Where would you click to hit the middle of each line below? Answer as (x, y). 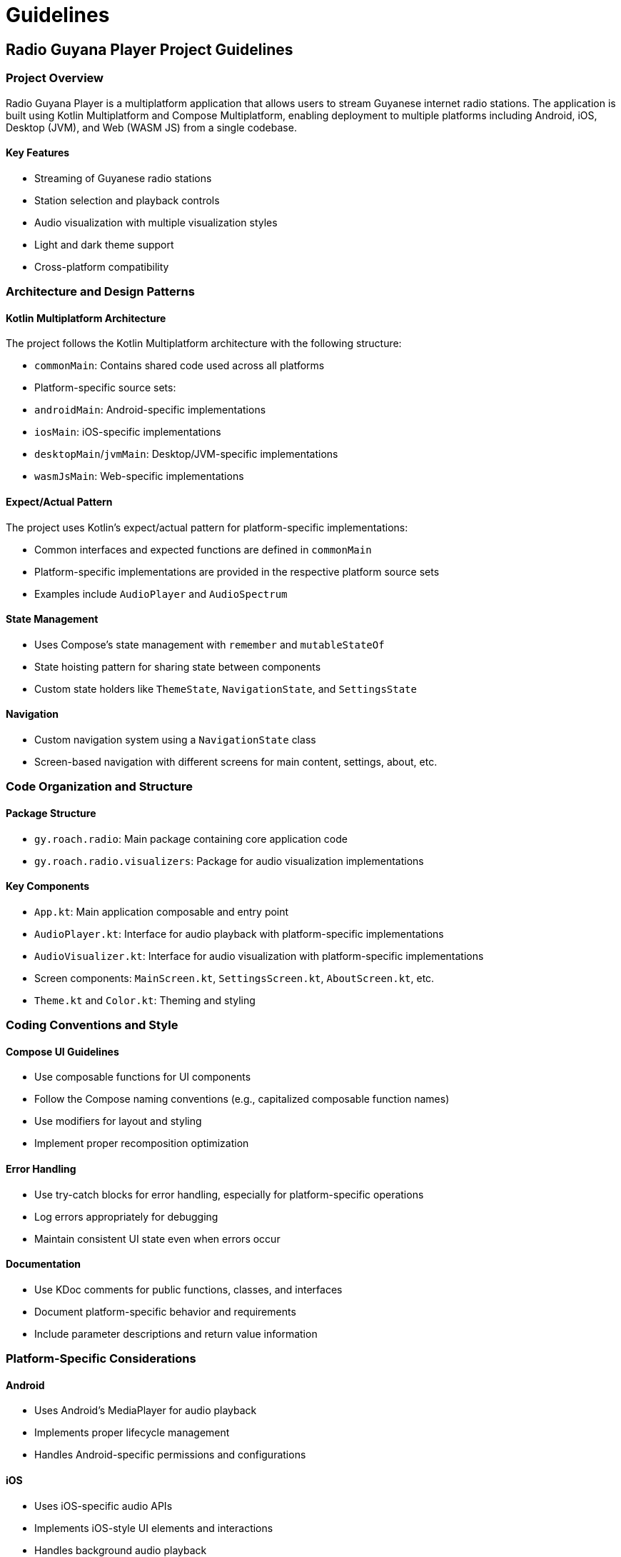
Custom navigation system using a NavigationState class (175, 740)
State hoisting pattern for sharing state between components (178, 666)
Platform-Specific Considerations (101, 1359)
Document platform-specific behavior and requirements (165, 1311)
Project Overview (55, 78)
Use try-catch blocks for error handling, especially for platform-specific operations (229, 1194)
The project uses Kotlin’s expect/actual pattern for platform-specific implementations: (207, 527)
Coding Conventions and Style (92, 1025)
